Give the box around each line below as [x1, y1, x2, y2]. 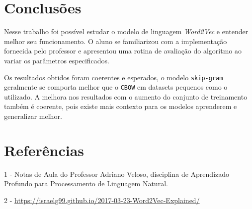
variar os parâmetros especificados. [4, 55, 110, 65]
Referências [4, 140, 84, 160]
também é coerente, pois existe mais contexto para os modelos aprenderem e [4, 101, 237, 111]
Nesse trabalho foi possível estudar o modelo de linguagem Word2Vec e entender [4, 26, 249, 37]
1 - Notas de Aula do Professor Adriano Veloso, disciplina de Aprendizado [4, 168, 230, 179]
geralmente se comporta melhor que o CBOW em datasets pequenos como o [4, 82, 228, 92]
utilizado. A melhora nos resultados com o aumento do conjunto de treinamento [4, 91, 248, 102]
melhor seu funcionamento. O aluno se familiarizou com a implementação [4, 36, 227, 46]
